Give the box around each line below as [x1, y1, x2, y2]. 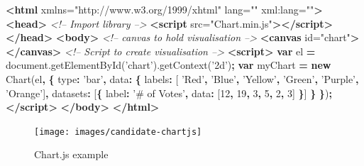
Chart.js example [34, 147, 109, 162]
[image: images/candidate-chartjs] [34, 126, 202, 137]
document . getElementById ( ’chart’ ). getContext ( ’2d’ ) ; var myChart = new [6, 57, 331, 72]
